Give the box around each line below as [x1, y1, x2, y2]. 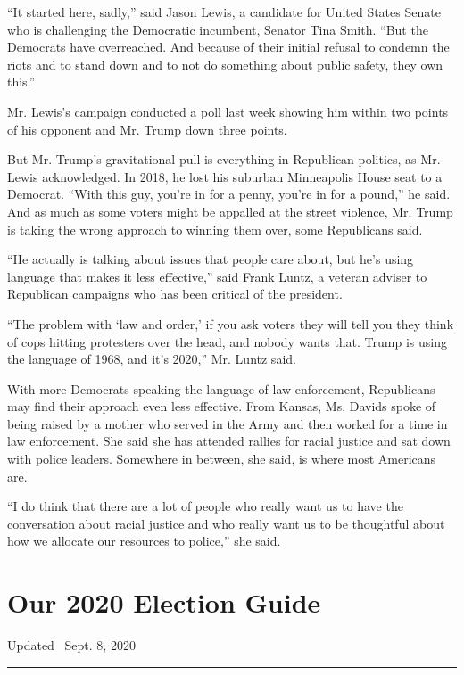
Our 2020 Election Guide [7, 584, 321, 621]
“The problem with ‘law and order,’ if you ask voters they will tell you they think [7, 314, 454, 333]
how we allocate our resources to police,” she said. [7, 531, 281, 550]
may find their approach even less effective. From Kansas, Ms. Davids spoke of [7, 397, 436, 416]
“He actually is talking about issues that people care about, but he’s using [7, 250, 414, 268]
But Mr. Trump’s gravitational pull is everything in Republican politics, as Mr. [7, 150, 441, 169]
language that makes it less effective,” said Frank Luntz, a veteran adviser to [7, 267, 427, 285]
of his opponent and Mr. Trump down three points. [7, 119, 287, 138]
